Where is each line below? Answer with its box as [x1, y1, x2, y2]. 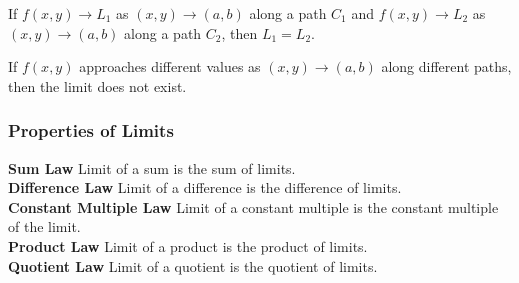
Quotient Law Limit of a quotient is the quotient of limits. [8, 255, 378, 276]
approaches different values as [79, 56, 261, 77]
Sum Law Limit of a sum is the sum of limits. [8, 157, 296, 178]
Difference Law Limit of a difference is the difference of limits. [8, 177, 402, 198]
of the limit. [8, 216, 81, 237]
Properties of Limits [8, 118, 174, 143]
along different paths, [381, 56, 512, 77]
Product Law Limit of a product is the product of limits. [8, 235, 368, 256]
